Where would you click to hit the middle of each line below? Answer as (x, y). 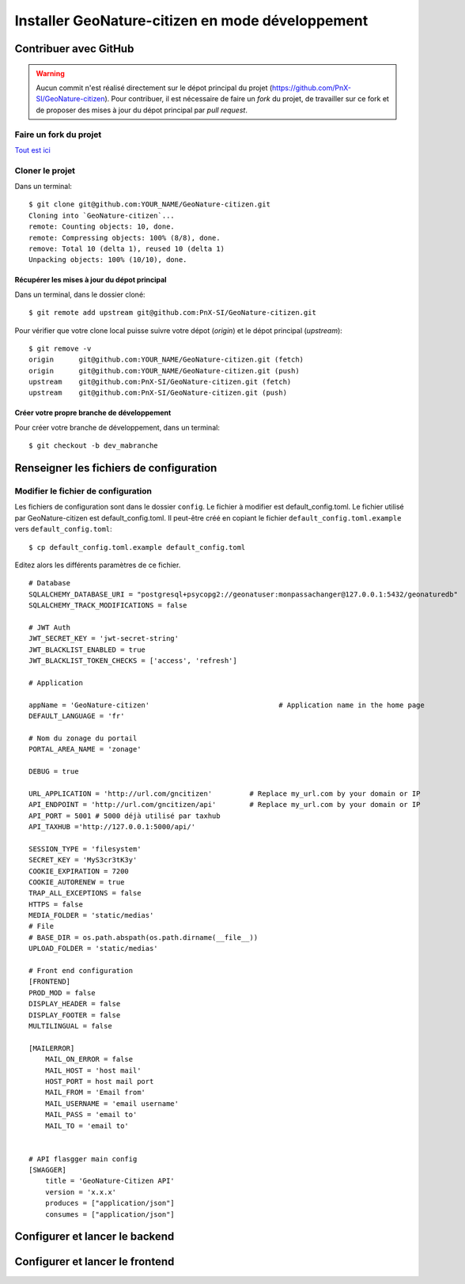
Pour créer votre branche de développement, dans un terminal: (117, 427)
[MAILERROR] (52, 1048)
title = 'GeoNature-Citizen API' (110, 1181)
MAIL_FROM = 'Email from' (95, 1093)
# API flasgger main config (83, 1159)
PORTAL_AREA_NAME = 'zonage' (85, 749)
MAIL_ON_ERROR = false (89, 1059)
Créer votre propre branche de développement (93, 413)
